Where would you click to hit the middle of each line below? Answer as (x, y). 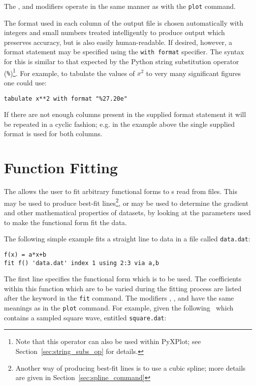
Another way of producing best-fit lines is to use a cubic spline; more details (130, 367)
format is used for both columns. (53, 134)
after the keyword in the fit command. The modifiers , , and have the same (119, 298)
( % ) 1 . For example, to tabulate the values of (69, 72)
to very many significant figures (193, 73)
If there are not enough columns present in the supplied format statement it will (125, 114)
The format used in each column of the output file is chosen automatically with (124, 22)
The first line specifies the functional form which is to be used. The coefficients (123, 279)
